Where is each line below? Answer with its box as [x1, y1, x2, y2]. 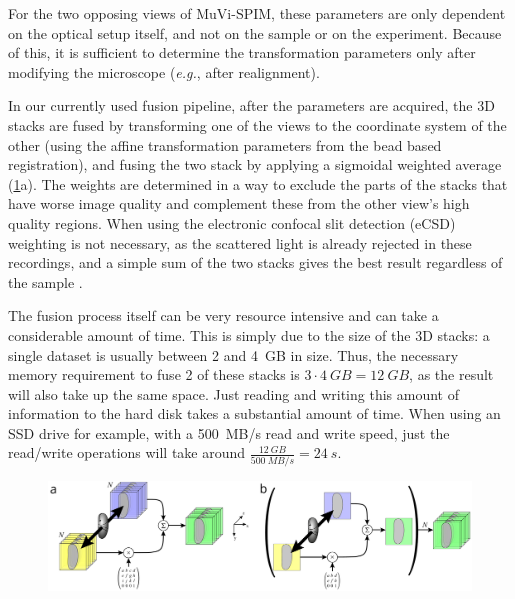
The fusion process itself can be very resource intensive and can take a [8, 305, 439, 326]
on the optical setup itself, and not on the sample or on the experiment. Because [8, 22, 502, 43]
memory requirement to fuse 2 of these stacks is [8, 364, 300, 385]
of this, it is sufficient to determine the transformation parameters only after [8, 42, 476, 63]
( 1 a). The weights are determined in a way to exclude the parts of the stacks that [8, 173, 508, 194]
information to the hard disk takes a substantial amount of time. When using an [8, 403, 501, 424]
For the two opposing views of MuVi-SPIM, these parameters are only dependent [8, 3, 506, 23]
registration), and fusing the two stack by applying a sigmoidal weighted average [8, 154, 502, 175]
